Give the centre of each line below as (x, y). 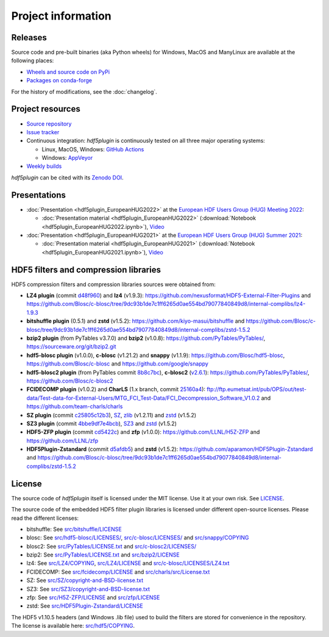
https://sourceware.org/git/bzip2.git (71, 347)
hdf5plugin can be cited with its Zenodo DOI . (68, 178)
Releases (29, 38)
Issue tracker (43, 132)
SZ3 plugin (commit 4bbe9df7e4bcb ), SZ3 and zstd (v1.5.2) (101, 423)
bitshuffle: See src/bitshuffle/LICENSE (74, 529)
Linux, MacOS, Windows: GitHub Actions (93, 149)
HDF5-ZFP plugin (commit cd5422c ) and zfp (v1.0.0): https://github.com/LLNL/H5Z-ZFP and (143, 432)
